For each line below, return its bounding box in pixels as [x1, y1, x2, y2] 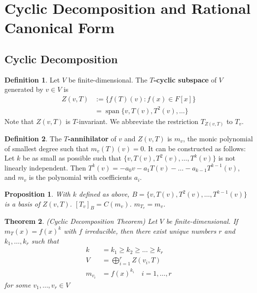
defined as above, [79, 189, 130, 199]
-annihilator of [68, 133, 116, 144]
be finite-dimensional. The [68, 74, 147, 84]
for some [4, 279, 31, 290]
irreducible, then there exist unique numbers [84, 225, 217, 236]
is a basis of [4, 198, 40, 209]
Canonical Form [4, 17, 115, 38]
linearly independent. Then [4, 162, 86, 172]
